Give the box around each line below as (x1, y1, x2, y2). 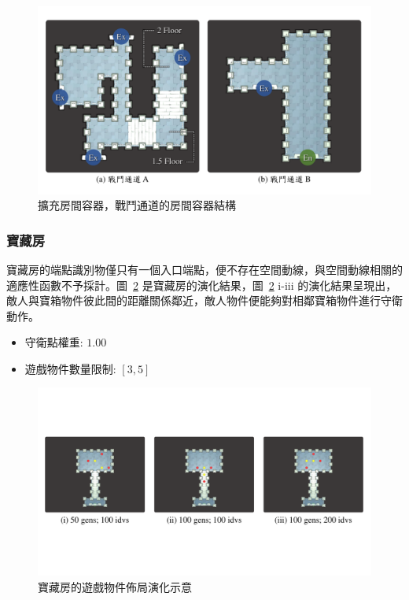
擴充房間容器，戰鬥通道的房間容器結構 (38, 197, 236, 213)
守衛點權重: (24, 334, 83, 350)
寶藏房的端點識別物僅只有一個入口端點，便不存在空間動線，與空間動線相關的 (6, 261, 403, 277)
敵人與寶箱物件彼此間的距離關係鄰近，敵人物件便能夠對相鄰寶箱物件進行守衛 (6, 292, 403, 309)
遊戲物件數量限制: (24, 360, 116, 376)
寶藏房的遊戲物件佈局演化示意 (38, 578, 192, 594)
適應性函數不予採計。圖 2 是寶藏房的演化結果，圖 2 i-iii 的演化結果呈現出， (6, 276, 397, 293)
